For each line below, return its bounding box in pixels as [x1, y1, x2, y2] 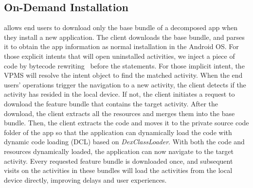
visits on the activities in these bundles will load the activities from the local [4, 165, 233, 175]
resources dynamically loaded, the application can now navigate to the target [4, 146, 234, 156]
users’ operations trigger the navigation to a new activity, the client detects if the [4, 79, 246, 89]
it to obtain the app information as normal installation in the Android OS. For [4, 41, 239, 51]
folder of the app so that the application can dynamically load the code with [4, 127, 232, 137]
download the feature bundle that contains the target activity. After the [4, 98, 218, 108]
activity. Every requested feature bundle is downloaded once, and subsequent [4, 155, 233, 166]
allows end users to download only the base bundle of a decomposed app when [4, 22, 237, 33]
